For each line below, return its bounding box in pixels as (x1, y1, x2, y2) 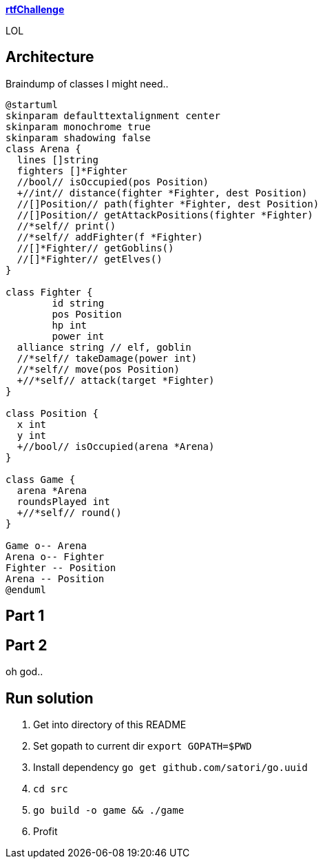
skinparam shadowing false (6, 132, 151, 143)
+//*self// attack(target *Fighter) (17, 374, 215, 386)
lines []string (17, 154, 98, 165)
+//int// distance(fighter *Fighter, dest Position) (17, 187, 308, 198)
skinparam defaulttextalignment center (6, 110, 220, 121)
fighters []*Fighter (17, 165, 128, 176)
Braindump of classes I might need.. (6, 77, 169, 90)
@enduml (6, 584, 47, 595)
